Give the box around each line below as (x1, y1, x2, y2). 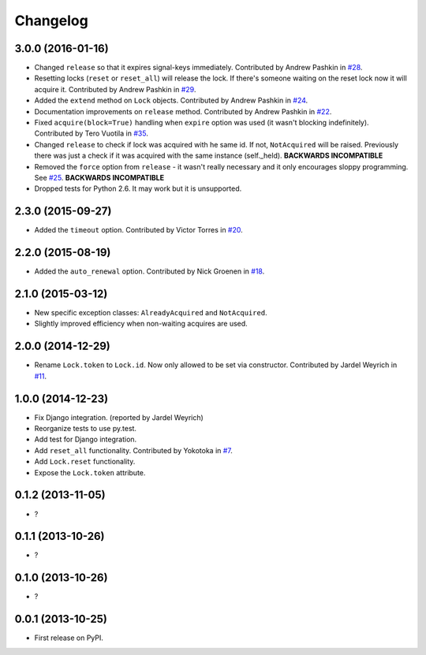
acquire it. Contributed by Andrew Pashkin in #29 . (34, 84, 196, 94)
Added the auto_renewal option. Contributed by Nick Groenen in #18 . (34, 266, 265, 276)
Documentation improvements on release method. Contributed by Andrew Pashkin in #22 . (34, 106, 332, 116)
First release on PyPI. (34, 633, 104, 642)
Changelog (14, 12, 88, 29)
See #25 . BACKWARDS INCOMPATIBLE (34, 173, 165, 182)
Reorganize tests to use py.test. (34, 424, 137, 434)
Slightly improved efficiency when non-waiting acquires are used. (34, 319, 248, 329)
